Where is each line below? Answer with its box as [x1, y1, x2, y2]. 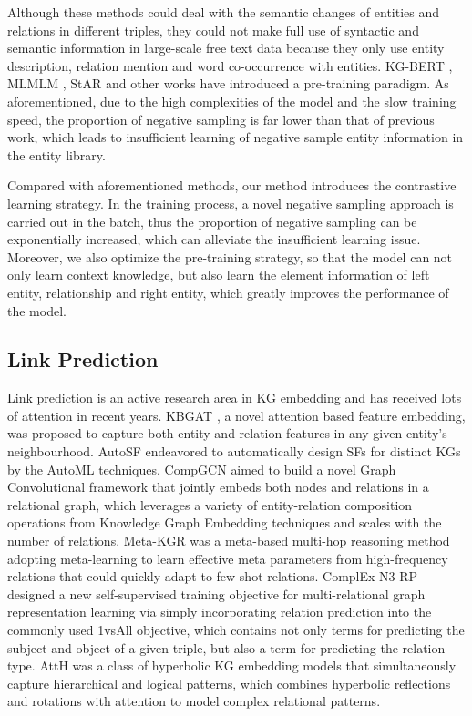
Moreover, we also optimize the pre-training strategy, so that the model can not [7, 247, 453, 266]
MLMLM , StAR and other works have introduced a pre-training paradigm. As [7, 74, 449, 93]
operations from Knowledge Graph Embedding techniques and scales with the [7, 513, 442, 532]
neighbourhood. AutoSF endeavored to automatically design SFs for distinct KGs [7, 442, 461, 461]
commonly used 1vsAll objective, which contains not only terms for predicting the [7, 620, 465, 639]
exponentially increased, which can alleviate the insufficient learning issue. [7, 230, 421, 249]
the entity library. [7, 145, 106, 164]
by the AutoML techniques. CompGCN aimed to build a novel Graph [7, 459, 396, 478]
